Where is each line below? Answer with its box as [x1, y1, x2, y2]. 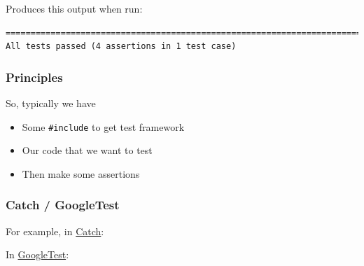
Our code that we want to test [22, 143, 153, 157]
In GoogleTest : [6, 247, 69, 262]
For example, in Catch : [6, 223, 104, 238]
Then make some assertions [22, 166, 140, 181]
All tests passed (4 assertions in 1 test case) [6, 41, 237, 52]
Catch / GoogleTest [6, 196, 120, 213]
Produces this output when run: [6, 1, 143, 15]
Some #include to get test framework [22, 119, 185, 134]
